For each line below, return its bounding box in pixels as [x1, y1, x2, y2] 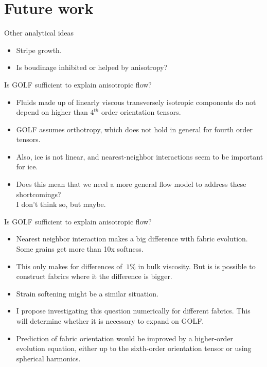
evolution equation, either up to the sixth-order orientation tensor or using [16, 343, 252, 354]
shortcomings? [16, 188, 61, 199]
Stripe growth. [16, 44, 62, 55]
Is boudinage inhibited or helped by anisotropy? [16, 62, 168, 73]
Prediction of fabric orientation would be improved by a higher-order [16, 333, 234, 343]
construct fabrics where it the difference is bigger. [16, 271, 172, 282]
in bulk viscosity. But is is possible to [138, 260, 256, 271]
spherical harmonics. [16, 353, 81, 363]
